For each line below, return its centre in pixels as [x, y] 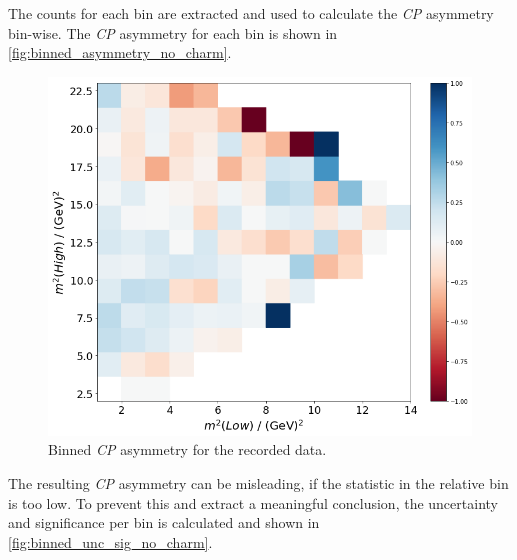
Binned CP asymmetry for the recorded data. [187, 449]
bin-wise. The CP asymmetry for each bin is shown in [173, 32]
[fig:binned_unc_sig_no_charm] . [110, 541]
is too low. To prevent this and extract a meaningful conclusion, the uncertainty [253, 502]
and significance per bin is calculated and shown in [164, 522]
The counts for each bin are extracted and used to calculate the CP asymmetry [251, 13]
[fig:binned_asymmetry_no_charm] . [120, 52]
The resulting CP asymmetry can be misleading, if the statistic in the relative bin [258, 483]
